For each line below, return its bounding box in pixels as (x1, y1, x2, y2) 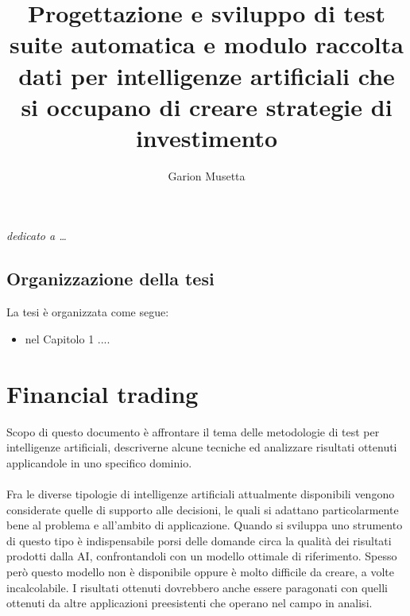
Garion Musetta (168, 167, 246, 184)
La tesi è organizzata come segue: (6, 304, 169, 320)
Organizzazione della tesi (6, 266, 215, 291)
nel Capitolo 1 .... (25, 330, 110, 347)
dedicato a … (6, 227, 67, 244)
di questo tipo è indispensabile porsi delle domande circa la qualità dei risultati (6, 532, 392, 548)
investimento (135, 121, 278, 153)
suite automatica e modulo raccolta (10, 28, 404, 60)
